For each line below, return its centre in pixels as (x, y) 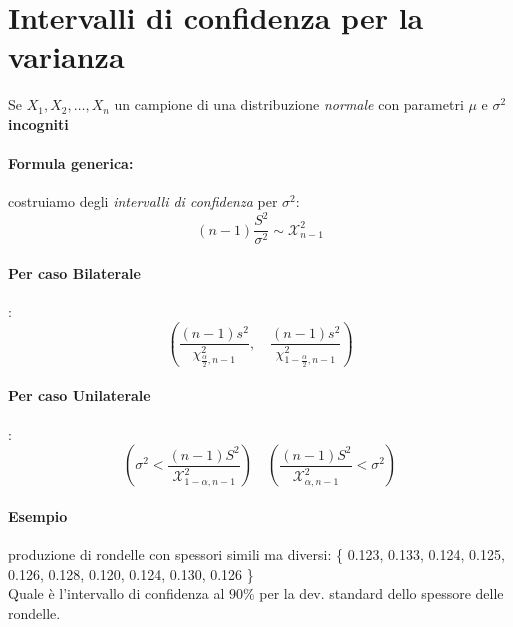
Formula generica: (71, 163)
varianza (66, 56)
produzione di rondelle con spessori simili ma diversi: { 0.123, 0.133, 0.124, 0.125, (256, 553)
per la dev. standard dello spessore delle (381, 593)
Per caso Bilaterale (74, 273)
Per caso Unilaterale (79, 395)
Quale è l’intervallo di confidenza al (116, 593)
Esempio (38, 515)
